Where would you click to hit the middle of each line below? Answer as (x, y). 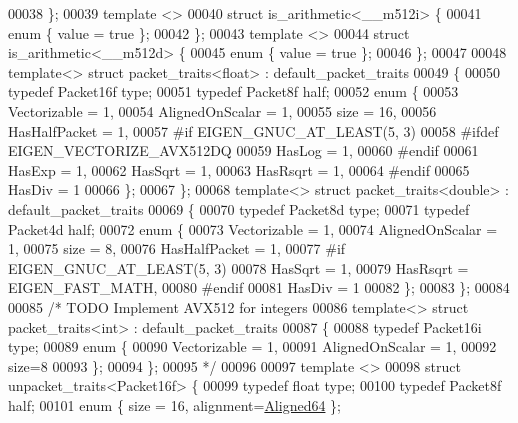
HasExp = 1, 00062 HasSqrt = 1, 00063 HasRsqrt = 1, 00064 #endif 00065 (239, 169)
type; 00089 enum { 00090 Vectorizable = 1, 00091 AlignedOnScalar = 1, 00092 (252, 346)
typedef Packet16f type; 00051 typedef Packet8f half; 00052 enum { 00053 (233, 91)
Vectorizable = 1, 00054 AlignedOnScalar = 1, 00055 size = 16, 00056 (222, 110)
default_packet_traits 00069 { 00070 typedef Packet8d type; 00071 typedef (239, 208)
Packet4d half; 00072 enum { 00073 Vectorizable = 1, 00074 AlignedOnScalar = (253, 228)
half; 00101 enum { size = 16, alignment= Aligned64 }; (175, 404)
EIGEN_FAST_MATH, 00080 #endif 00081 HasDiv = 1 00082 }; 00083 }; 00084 (259, 287)
